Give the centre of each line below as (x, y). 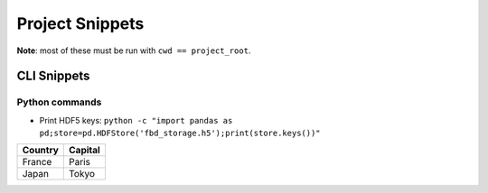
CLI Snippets (53, 76)
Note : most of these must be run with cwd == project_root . (134, 51)
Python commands (59, 102)
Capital (85, 151)
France (37, 162)
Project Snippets (80, 23)
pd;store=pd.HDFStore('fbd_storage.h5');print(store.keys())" (180, 133)
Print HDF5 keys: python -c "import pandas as (136, 120)
